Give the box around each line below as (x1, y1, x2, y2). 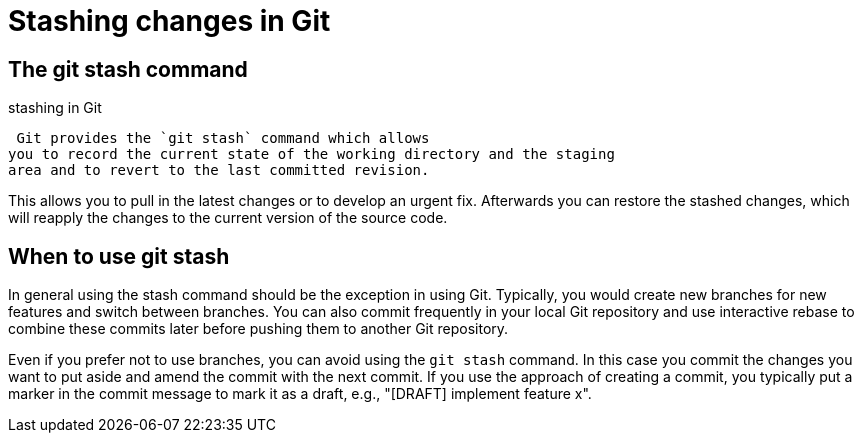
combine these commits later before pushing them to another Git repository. (8, 320, 509, 338)
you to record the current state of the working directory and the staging (8, 146, 615, 163)
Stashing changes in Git (8, 4, 331, 38)
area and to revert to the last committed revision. (8, 162, 430, 179)
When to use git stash (8, 243, 230, 269)
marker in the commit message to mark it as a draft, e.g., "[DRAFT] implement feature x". (8, 385, 592, 403)
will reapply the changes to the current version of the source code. (8, 209, 448, 227)
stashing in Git (8, 99, 102, 117)
